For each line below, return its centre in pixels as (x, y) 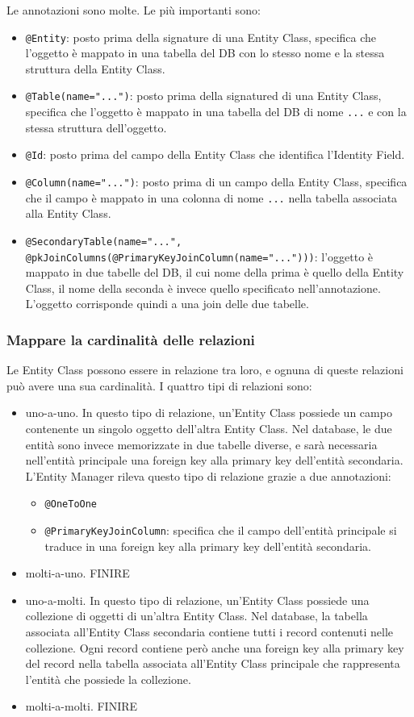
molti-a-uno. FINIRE (77, 573)
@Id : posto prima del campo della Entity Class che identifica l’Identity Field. (215, 154)
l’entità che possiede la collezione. (108, 679)
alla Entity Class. (68, 213)
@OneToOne (71, 504)
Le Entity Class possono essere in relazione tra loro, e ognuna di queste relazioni (205, 370)
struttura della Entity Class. (95, 68)
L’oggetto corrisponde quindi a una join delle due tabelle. (167, 304)
